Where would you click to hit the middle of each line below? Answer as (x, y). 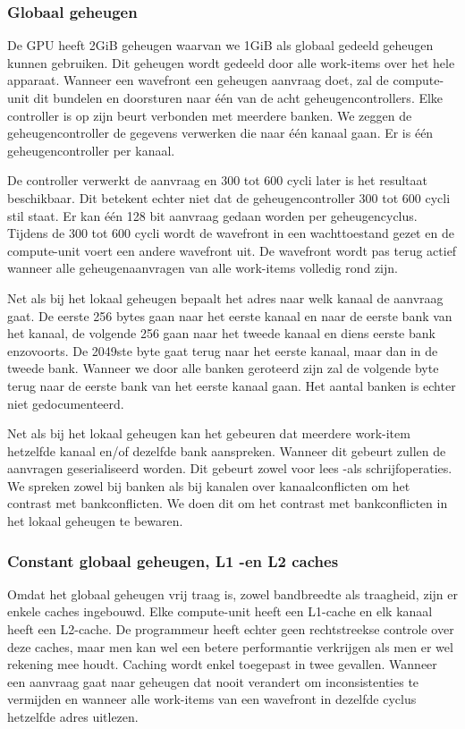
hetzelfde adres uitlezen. (73, 717)
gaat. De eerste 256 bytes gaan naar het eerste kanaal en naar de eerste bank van (230, 315)
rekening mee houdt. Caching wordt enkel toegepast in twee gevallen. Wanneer (222, 664)
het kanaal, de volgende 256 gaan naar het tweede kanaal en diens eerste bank (221, 333)
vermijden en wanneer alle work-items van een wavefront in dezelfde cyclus (212, 699)
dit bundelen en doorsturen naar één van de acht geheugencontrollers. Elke (238, 97)
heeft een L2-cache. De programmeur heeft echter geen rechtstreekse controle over (231, 629)
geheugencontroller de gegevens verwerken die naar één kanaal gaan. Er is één (220, 133)
